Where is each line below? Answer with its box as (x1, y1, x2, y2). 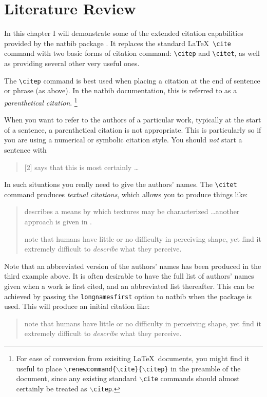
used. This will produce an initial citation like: (4, 301, 150, 311)
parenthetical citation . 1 (4, 95, 78, 108)
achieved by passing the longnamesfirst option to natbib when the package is (4, 290, 252, 301)
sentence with (4, 144, 47, 155)
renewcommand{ (68, 365, 116, 373)
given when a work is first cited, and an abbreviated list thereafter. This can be (4, 280, 255, 291)
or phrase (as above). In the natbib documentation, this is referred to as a (4, 85, 237, 96)
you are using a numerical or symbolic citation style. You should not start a (4, 134, 242, 145)
